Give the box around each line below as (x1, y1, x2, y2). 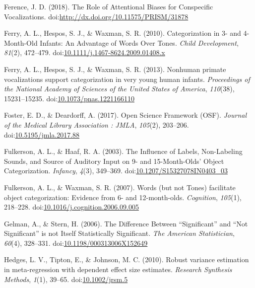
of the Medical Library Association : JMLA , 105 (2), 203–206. (4, 119, 189, 130)
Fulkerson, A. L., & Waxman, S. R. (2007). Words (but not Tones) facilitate (4, 182, 236, 192)
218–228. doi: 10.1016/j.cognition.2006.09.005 (4, 202, 139, 212)
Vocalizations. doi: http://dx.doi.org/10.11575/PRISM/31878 (4, 11, 189, 21)
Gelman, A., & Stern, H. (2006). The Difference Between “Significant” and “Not (4, 218, 248, 228)
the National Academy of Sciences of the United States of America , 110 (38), (4, 83, 235, 94)
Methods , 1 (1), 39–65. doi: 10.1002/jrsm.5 (4, 274, 128, 284)
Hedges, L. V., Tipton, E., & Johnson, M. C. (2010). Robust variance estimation (4, 254, 249, 265)
